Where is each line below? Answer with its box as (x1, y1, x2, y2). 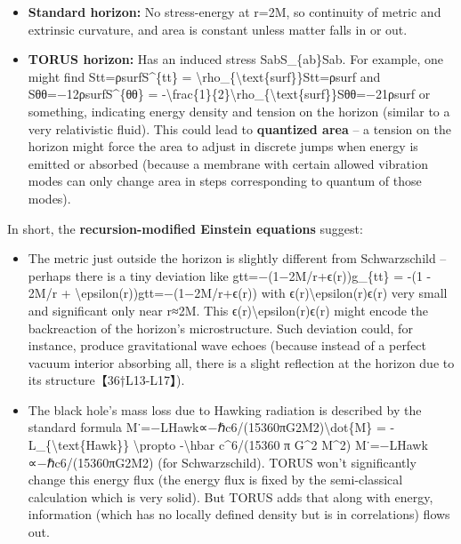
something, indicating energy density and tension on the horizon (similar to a (28, 101, 450, 120)
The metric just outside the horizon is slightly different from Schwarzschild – (28, 249, 447, 268)
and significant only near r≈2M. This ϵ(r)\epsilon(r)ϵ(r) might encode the (28, 300, 429, 319)
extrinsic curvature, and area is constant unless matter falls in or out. (28, 20, 408, 38)
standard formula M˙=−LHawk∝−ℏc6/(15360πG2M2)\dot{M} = (28, 418, 386, 436)
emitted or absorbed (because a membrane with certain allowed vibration (28, 154, 428, 172)
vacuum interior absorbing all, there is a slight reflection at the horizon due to (28, 353, 455, 372)
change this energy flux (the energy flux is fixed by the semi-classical (28, 470, 403, 489)
